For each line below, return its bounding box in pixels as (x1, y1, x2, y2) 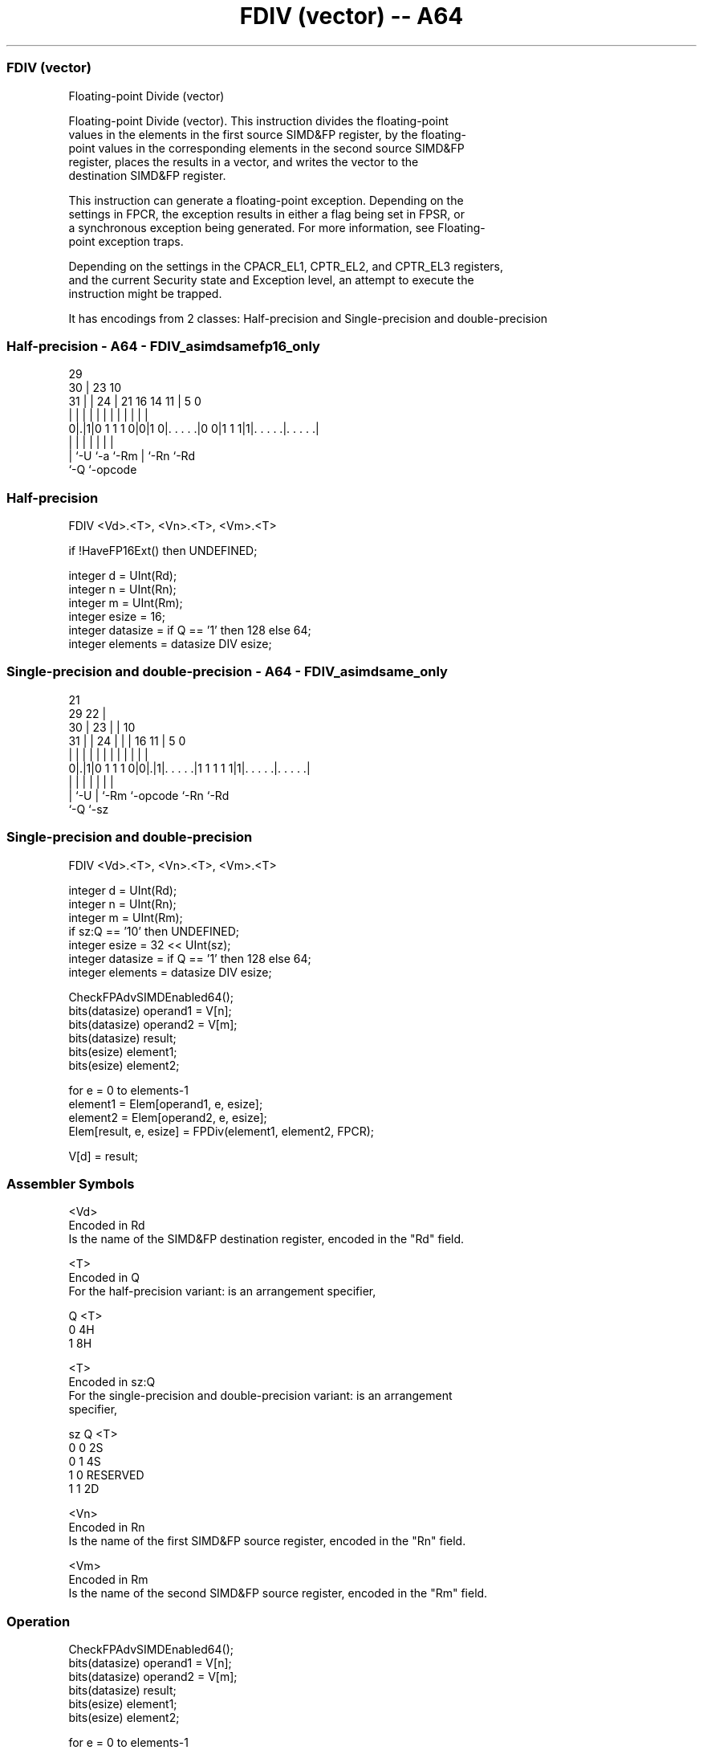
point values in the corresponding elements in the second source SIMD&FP (68, 141, 465, 155)
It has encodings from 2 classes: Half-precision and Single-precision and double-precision (68, 311, 548, 325)
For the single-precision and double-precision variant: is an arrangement (68, 1389, 453, 1403)
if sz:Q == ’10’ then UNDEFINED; (68, 924, 239, 938)
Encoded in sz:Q (68, 1375, 156, 1389)
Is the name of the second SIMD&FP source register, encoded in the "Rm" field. (68, 1586, 488, 1601)
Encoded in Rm (68, 1573, 148, 1587)
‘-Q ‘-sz (68, 802, 109, 816)
